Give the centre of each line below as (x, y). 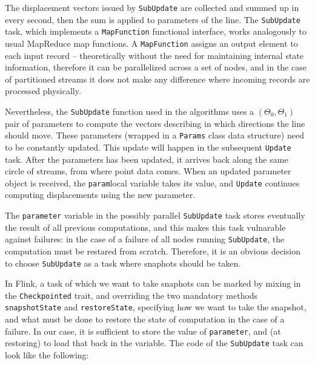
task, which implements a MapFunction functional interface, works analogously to (156, 31)
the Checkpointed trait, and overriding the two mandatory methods (131, 295)
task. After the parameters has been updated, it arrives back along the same (147, 159)
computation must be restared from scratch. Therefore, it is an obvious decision (153, 251)
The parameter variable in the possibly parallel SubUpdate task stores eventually (155, 215)
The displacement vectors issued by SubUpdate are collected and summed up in (152, 7)
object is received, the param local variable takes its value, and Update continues (152, 182)
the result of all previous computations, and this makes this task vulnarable (145, 227)
